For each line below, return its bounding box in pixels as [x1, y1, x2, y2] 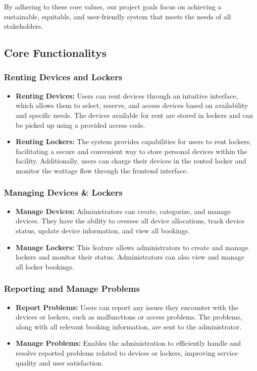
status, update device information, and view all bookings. [15, 225, 190, 235]
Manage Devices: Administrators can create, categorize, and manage [15, 206, 231, 216]
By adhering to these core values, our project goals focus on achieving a [4, 1, 221, 11]
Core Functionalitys [4, 45, 107, 60]
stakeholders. [4, 21, 43, 31]
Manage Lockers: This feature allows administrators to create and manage [15, 242, 249, 252]
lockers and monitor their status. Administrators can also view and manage [15, 252, 245, 262]
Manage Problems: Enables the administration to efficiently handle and [15, 338, 241, 348]
